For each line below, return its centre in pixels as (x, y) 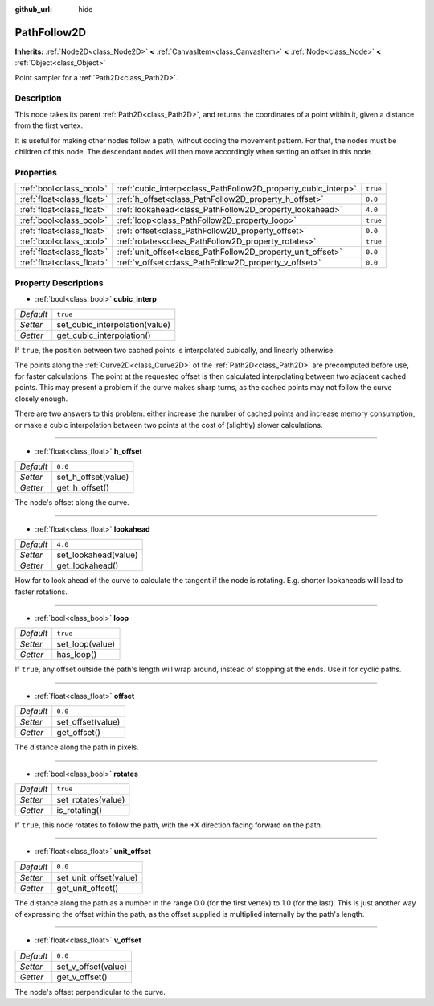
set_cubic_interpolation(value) (114, 325)
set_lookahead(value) (97, 555)
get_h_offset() (83, 488)
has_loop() (77, 655)
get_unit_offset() (88, 888)
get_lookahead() (88, 565)
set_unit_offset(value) (97, 877)
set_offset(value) (88, 722)
